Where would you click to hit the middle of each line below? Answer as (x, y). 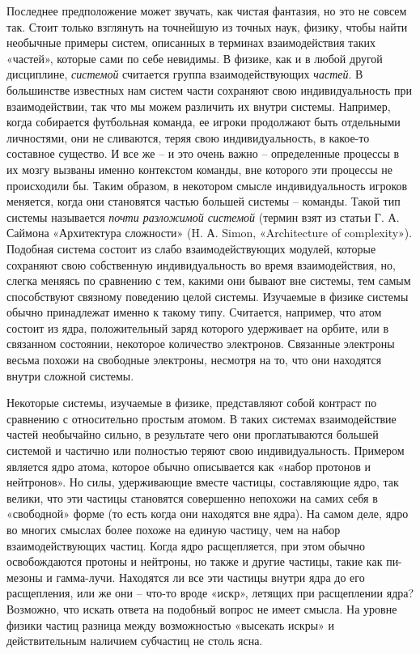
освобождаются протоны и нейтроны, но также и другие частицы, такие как (195, 561)
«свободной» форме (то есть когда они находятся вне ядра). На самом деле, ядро (208, 514)
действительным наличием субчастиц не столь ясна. (135, 641)
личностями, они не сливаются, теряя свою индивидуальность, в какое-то (188, 137)
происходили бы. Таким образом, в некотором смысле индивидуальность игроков (207, 185)
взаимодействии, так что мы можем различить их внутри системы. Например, (199, 106)
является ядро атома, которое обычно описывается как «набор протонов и (189, 466)
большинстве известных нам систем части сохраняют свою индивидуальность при (210, 89)
